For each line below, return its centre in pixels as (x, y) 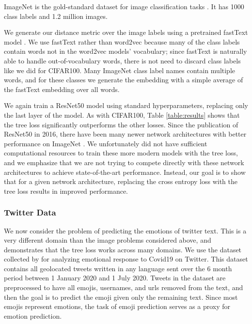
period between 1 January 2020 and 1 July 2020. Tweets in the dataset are (115, 278)
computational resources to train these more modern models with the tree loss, (121, 153)
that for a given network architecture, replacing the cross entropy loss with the (121, 181)
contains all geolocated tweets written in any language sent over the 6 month (118, 268)
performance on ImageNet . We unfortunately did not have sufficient (106, 143)
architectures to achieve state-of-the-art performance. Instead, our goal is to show (125, 172)
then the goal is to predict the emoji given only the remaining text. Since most (121, 297)
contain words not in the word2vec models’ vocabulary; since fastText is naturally (126, 51)
